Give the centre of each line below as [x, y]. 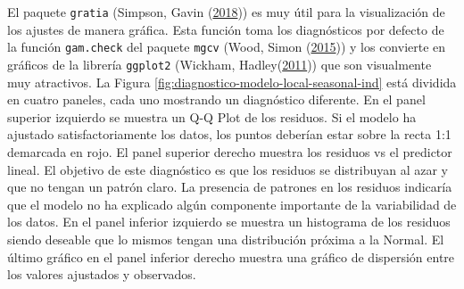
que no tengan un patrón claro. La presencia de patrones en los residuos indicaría [230, 187]
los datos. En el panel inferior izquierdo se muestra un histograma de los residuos [229, 222]
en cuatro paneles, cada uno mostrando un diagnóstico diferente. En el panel [216, 99]
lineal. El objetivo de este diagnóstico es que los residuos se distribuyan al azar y [228, 169]
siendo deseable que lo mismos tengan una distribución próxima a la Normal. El [226, 239]
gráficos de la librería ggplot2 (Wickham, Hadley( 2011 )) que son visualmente [220, 64]
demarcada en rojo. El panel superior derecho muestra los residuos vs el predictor [230, 151]
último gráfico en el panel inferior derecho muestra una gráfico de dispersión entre [231, 256]
